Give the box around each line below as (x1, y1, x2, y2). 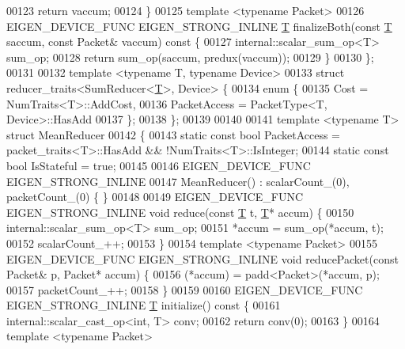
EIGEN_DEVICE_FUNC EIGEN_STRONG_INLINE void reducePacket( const (6, 250, 399, 267)
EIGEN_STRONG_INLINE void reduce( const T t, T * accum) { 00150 (6, 203, 354, 220)
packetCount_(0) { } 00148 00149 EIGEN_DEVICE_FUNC (6, 188, 303, 205)
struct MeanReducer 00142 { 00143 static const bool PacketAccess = (6, 126, 341, 142)
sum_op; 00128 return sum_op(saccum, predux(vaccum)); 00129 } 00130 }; (6, 48, 374, 65)
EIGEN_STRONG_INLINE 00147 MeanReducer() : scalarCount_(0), (6, 173, 350, 189)
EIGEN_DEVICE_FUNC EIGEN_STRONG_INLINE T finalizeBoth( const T (6, 17, 392, 34)
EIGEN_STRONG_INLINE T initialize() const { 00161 (6, 297, 281, 313)
